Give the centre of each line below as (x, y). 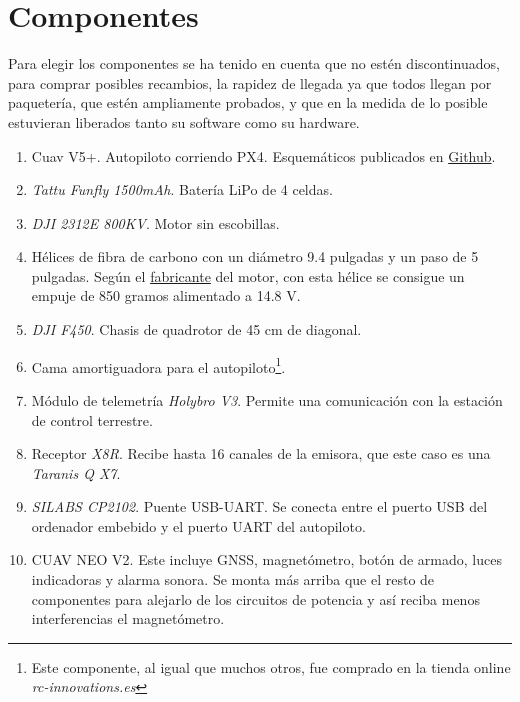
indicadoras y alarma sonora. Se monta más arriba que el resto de (233, 579)
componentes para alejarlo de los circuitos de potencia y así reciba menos (255, 598)
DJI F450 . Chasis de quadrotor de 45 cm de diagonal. (196, 329)
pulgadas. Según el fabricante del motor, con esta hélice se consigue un (248, 275)
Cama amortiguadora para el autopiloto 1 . (158, 365)
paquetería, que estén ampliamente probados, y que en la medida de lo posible (248, 102)
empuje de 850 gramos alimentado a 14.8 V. (166, 295)
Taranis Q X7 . (76, 472)
